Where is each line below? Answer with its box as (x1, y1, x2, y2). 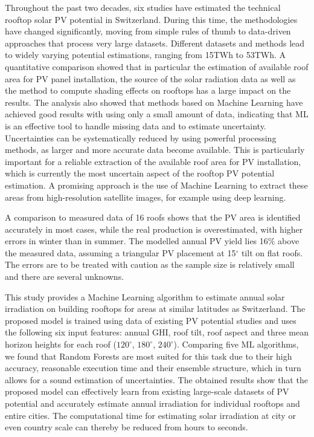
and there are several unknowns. (5, 270, 124, 283)
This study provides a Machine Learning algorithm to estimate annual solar (5, 290, 285, 303)
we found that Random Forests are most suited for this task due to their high (5, 349, 292, 362)
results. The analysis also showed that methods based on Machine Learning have (5, 95, 303, 108)
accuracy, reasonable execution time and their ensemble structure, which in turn (5, 361, 301, 374)
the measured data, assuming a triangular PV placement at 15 (5, 246, 236, 259)
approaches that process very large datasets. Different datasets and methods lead (5, 36, 305, 49)
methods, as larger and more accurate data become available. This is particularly (5, 143, 305, 156)
